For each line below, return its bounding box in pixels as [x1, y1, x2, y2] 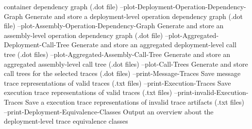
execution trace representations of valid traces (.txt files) [4, 87, 172, 97]
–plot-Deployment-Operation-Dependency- [120, 1, 246, 11]
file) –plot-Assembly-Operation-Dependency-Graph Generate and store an [4, 20, 224, 31]
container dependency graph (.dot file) [4, 1, 118, 11]
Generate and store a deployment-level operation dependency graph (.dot [25, 11, 243, 21]
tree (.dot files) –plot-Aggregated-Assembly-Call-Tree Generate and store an [4, 49, 231, 59]
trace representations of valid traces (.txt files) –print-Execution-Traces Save [4, 77, 231, 88]
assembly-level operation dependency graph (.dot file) [4, 30, 163, 40]
